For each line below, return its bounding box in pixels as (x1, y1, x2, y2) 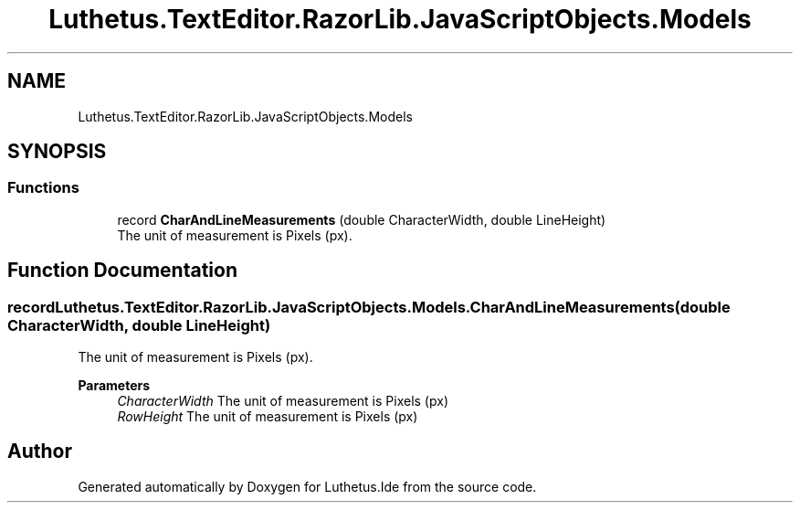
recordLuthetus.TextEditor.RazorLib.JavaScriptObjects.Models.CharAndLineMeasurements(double (7, 297, 731, 316)
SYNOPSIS (7, 140, 107, 164)
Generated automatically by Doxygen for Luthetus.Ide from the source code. (78, 478, 537, 494)
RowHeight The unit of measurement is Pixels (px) (117, 409, 418, 425)
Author (7, 440, 72, 463)
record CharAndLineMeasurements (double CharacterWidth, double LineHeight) (117, 211, 606, 228)
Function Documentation (7, 259, 237, 282)
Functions (7, 178, 79, 197)
